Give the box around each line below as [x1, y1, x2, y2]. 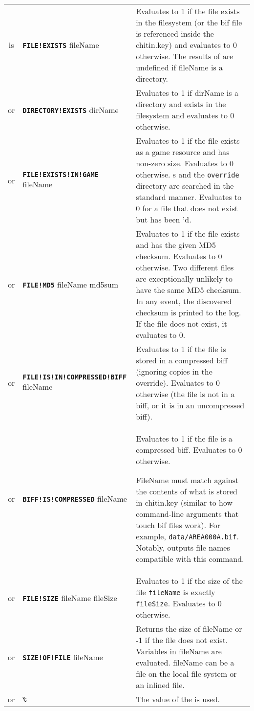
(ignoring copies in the [136, 366, 212, 377]
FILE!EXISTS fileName [22, 39, 99, 50]
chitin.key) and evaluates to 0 [136, 39, 237, 50]
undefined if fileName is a [136, 62, 223, 73]
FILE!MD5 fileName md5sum [22, 278, 119, 290]
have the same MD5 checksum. [136, 284, 241, 295]
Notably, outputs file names [136, 542, 230, 553]
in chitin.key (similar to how [136, 497, 233, 508]
